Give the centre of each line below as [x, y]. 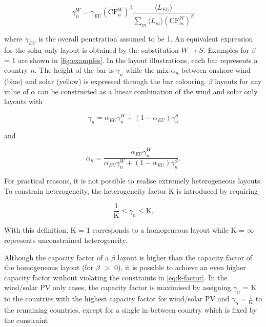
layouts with [24, 101]
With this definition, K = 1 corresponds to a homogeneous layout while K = [125, 230]
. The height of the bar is [74, 70]
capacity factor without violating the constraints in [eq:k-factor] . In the [116, 277]
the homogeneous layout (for [49, 267]
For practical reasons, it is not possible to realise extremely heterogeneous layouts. [133, 181]
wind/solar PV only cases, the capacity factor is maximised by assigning [118, 287]
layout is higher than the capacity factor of [185, 257]
